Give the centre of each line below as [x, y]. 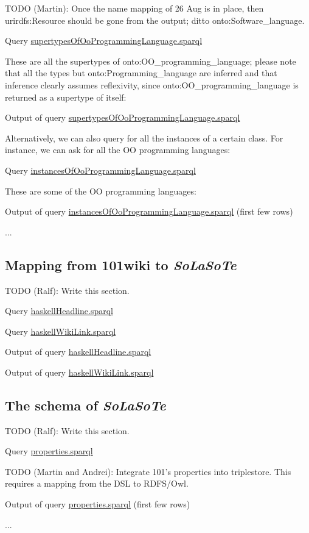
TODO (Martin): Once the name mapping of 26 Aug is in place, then [134, 8]
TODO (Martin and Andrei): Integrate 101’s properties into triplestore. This [148, 471]
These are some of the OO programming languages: [101, 191]
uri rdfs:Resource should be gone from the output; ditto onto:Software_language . [155, 20]
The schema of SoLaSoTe [85, 405]
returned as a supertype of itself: [66, 97]
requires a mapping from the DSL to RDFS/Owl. [97, 483]
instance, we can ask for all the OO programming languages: [118, 150]
